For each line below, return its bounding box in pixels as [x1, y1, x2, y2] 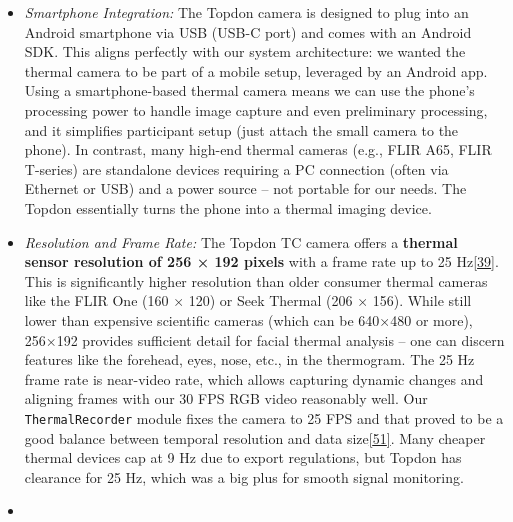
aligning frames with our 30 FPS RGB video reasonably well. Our [24, 388, 428, 409]
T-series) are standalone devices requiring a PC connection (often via [24, 158, 449, 179]
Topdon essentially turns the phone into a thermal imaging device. [24, 197, 432, 218]
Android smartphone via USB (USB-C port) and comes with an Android [24, 21, 472, 42]
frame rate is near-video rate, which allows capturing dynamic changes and [24, 368, 484, 389]
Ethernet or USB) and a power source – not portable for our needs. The [24, 178, 467, 199]
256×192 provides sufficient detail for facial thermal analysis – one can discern [24, 329, 505, 350]
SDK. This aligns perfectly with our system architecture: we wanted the [24, 41, 466, 62]
